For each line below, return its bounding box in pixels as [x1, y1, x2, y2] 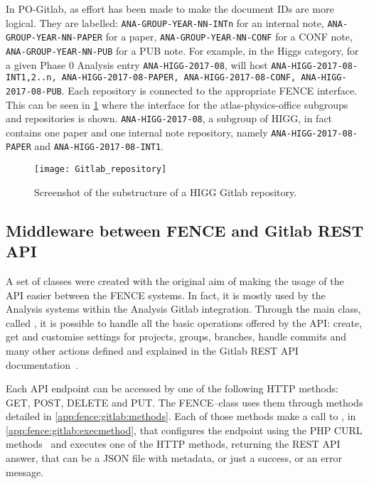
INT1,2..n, [6, 72, 57, 83]
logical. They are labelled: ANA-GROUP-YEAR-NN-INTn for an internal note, [6, 15, 324, 30]
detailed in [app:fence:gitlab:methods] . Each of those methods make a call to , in [6, 409, 356, 424]
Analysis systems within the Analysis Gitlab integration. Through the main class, [6, 301, 361, 316]
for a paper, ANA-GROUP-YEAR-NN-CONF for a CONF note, [105, 29, 353, 44]
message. [6, 464, 44, 479]
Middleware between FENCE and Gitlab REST [6, 219, 364, 241]
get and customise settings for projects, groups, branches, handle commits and [6, 329, 347, 344]
